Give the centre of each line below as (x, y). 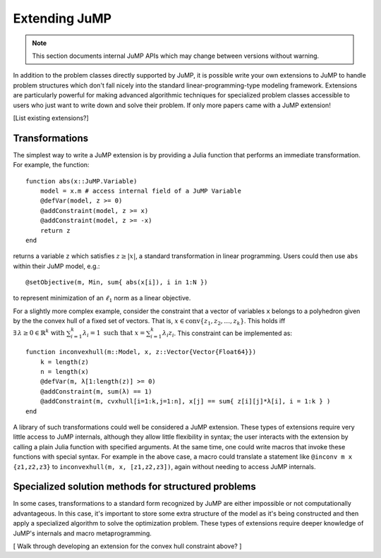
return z (55, 230)
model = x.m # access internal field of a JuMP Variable (140, 191)
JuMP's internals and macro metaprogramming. (82, 533)
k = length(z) (65, 362)
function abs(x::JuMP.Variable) (81, 181)
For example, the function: (51, 165)
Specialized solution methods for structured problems (135, 487)
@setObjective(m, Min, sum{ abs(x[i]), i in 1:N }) (117, 283)
